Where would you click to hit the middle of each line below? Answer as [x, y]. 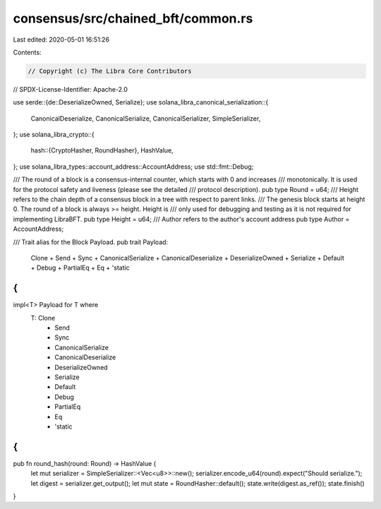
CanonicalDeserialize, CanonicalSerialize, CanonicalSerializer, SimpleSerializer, [146, 118]
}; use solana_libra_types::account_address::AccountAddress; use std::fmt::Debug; [133, 167]
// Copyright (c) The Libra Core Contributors [110, 71]
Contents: [27, 52]
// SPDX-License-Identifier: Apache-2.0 [71, 89]
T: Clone [43, 318]
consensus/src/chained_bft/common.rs [133, 18]
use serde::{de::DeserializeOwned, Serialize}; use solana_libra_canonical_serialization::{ [141, 102]
